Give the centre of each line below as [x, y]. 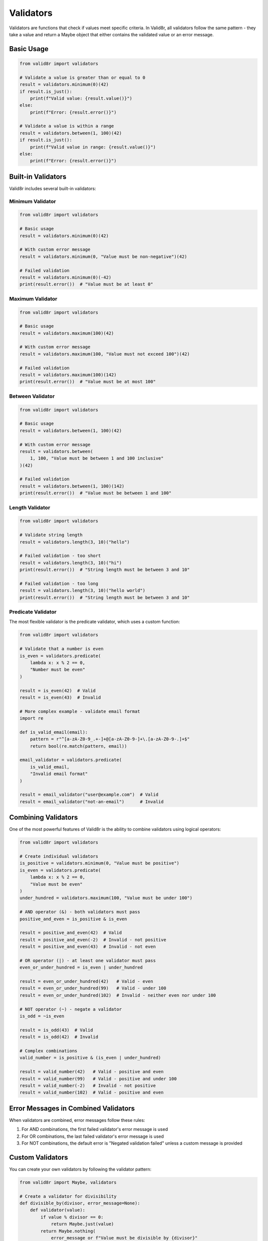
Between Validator [32, 396]
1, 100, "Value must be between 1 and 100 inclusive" [97, 458]
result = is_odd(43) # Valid [56, 1030]
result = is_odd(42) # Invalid [59, 1037]
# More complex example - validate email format [80, 711]
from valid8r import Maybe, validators [68, 1182]
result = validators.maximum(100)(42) [67, 333]
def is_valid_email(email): [54, 732]
